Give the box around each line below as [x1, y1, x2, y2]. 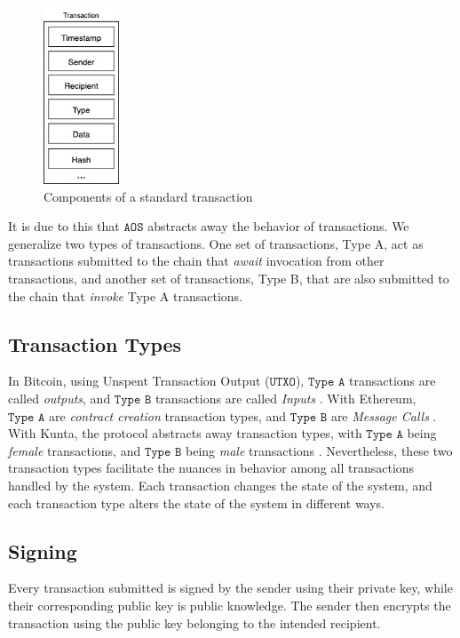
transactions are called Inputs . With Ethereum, [155, 388, 416, 407]
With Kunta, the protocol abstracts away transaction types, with [8, 424, 362, 443]
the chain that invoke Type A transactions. [8, 286, 243, 305]
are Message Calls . [330, 406, 437, 425]
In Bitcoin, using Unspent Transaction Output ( [8, 371, 270, 390]
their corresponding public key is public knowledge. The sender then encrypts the [8, 595, 451, 614]
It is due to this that [8, 217, 120, 235]
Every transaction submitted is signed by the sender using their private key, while [8, 578, 453, 597]
